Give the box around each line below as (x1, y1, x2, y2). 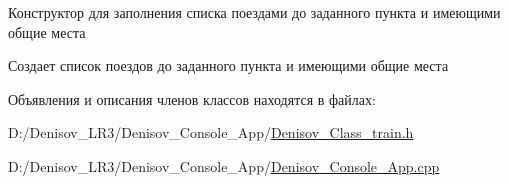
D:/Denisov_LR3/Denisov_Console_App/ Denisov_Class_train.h (8, 122, 414, 143)
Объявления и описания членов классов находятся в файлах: (8, 88, 376, 109)
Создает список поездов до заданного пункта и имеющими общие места (8, 55, 449, 76)
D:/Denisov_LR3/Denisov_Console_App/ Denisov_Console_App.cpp (8, 155, 440, 176)
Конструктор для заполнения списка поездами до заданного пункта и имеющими (8, 2, 501, 22)
